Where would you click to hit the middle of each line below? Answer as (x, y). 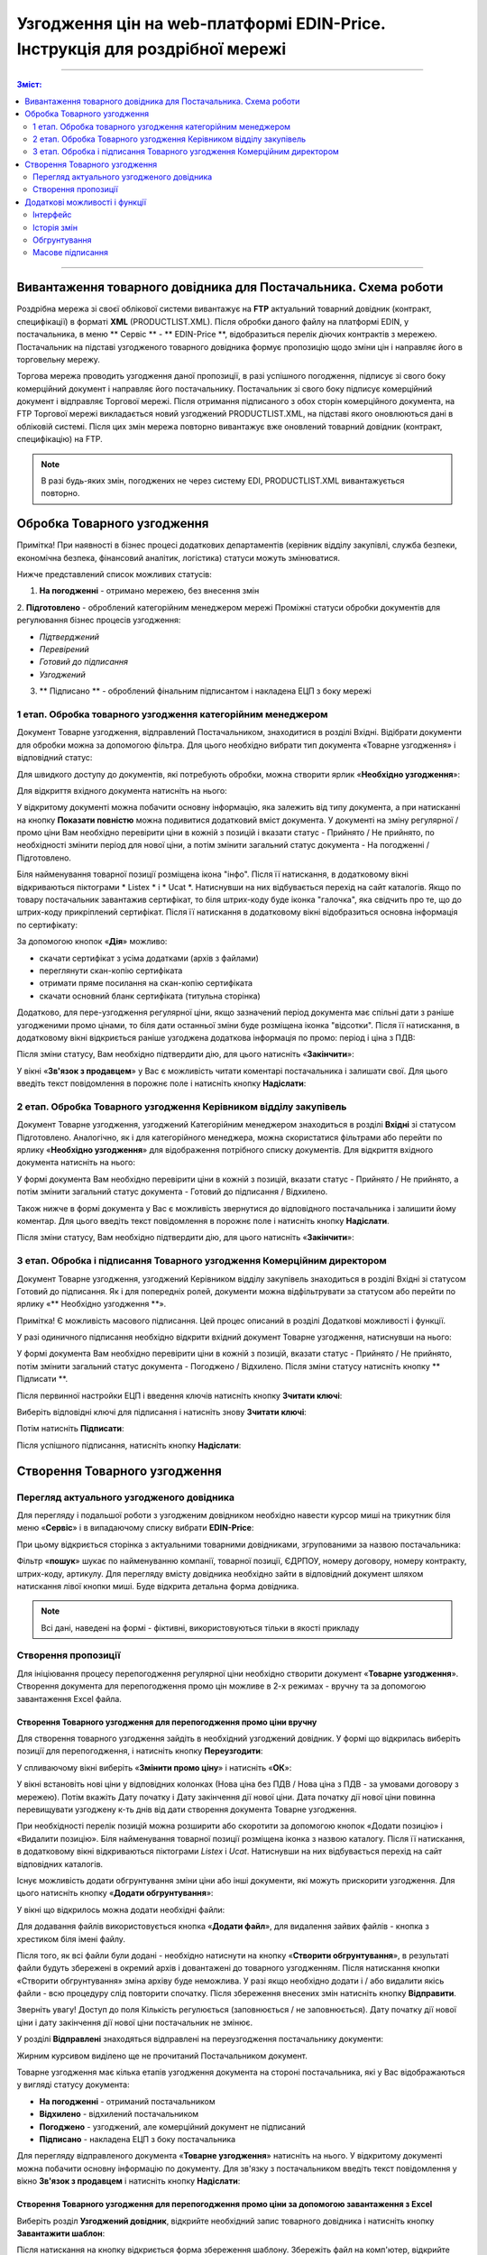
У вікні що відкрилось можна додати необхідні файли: (121, 1910)
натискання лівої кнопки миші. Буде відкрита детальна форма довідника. (158, 1586)
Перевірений (64, 649)
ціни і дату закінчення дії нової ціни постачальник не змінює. (134, 2022)
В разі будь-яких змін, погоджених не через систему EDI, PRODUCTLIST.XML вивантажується (223, 481)
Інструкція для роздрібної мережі (152, 49)
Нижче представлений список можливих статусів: (114, 575)
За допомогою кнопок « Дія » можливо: (92, 942)
